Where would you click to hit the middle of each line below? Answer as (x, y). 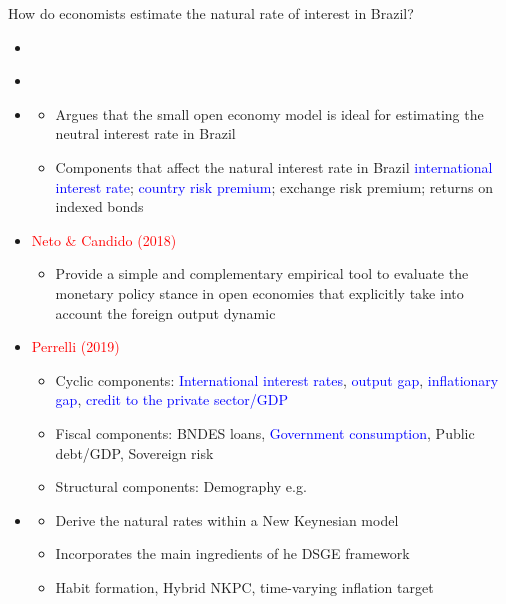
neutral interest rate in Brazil (145, 133)
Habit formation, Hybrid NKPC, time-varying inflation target (244, 586)
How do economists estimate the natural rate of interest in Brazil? (211, 13)
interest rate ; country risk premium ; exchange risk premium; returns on (274, 186)
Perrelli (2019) (75, 346)
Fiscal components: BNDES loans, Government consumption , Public (265, 432)
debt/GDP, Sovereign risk (134, 452)
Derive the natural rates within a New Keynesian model (227, 519)
